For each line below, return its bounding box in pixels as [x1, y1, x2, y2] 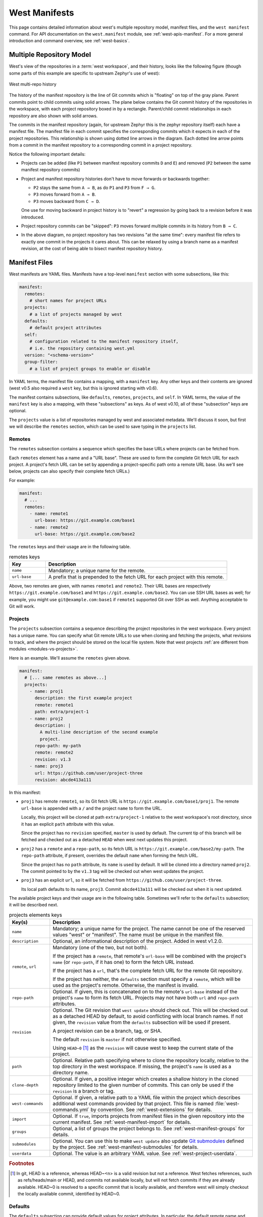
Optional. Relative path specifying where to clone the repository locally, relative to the [53, 1057, 249, 1064]
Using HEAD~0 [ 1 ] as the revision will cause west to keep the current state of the [53, 1045, 234, 1051]
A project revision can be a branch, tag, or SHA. [53, 1028, 162, 1034]
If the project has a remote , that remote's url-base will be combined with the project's [53, 953, 246, 959]
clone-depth [12, 1082, 38, 1088]
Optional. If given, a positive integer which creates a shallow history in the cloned [53, 1076, 239, 1083]
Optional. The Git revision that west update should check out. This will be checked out [53, 1007, 248, 1014]
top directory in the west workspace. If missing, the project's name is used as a [53, 1063, 231, 1070]
